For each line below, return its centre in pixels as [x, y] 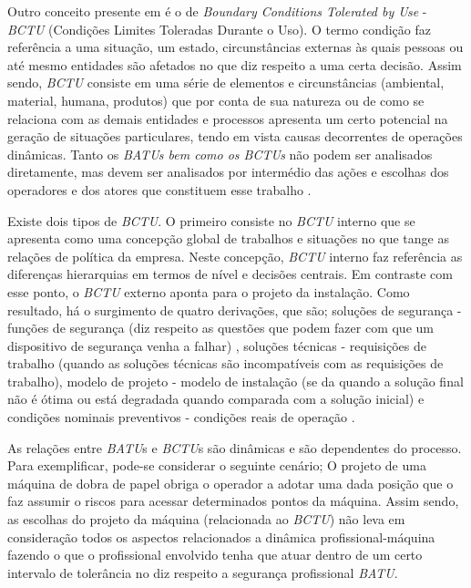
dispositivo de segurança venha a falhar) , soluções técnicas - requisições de [217, 345]
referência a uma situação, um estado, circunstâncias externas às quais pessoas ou [235, 47]
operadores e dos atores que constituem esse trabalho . [159, 189]
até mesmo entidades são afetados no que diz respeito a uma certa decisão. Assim [235, 64]
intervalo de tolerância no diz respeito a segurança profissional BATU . [203, 572]
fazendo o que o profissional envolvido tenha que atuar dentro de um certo [215, 555]
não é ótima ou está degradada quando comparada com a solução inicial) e [216, 399]
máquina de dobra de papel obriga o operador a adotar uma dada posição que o [230, 483]
